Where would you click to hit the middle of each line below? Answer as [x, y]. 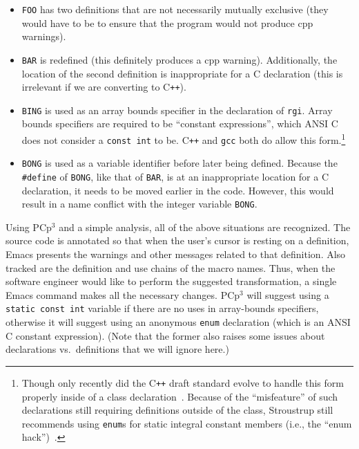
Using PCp [29, 227]
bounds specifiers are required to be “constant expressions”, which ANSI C [180, 123]
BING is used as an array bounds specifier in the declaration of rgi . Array [177, 110]
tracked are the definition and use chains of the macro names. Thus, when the [171, 267]
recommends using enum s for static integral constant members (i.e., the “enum [187, 423]
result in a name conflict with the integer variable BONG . [139, 204]
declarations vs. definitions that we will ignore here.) [117, 349]
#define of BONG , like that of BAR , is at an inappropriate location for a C [175, 176]
